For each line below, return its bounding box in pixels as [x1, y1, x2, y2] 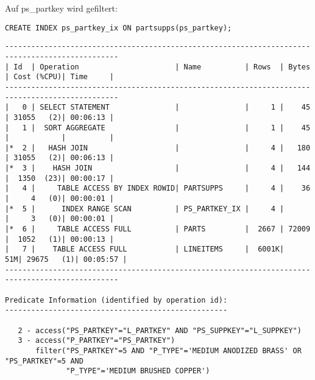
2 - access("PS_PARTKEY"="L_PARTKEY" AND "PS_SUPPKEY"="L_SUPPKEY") [18, 326, 302, 335]
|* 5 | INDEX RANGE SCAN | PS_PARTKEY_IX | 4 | [5, 204, 285, 213]
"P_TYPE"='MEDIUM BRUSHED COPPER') [66, 367, 210, 376]
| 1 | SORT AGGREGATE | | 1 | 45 [5, 123, 311, 132]
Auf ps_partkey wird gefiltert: [5, 2, 118, 14]
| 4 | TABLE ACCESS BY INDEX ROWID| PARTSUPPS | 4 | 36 [5, 184, 311, 193]
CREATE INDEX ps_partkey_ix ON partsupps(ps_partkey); [5, 23, 232, 32]
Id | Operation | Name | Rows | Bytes [13, 62, 311, 71]
